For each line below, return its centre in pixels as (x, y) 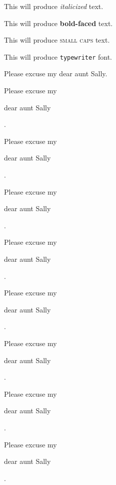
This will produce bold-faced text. (58, 23)
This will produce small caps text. (57, 40)
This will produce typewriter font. (58, 56)
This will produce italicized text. (54, 6)
